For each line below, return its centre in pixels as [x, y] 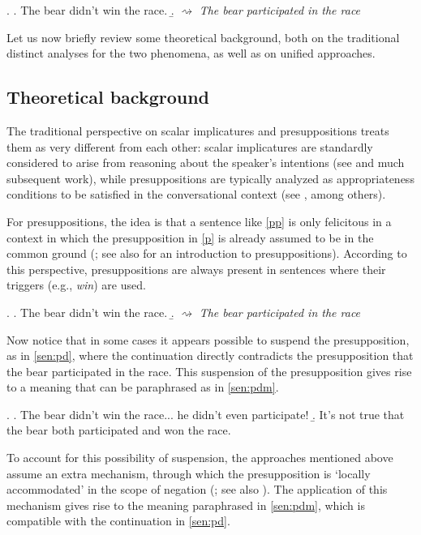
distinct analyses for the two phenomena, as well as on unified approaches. [191, 53]
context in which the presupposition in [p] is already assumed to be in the [190, 237]
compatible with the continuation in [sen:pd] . [118, 521]
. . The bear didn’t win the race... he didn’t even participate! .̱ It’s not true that [206, 414]
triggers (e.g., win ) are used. [76, 285]
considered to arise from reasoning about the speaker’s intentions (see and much [206, 163]
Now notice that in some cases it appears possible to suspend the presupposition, [208, 339]
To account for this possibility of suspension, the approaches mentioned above [200, 458]
